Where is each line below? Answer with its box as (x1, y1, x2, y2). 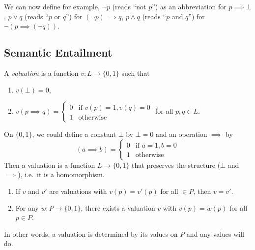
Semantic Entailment (4, 45, 113, 60)
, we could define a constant (32, 129, 116, 139)
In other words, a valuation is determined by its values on (4, 228, 178, 239)
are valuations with (49, 186, 107, 196)
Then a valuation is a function (4, 159, 95, 170)
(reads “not (112, 1, 146, 11)
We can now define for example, (4, 1, 100, 11)
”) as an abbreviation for (152, 1, 227, 11)
